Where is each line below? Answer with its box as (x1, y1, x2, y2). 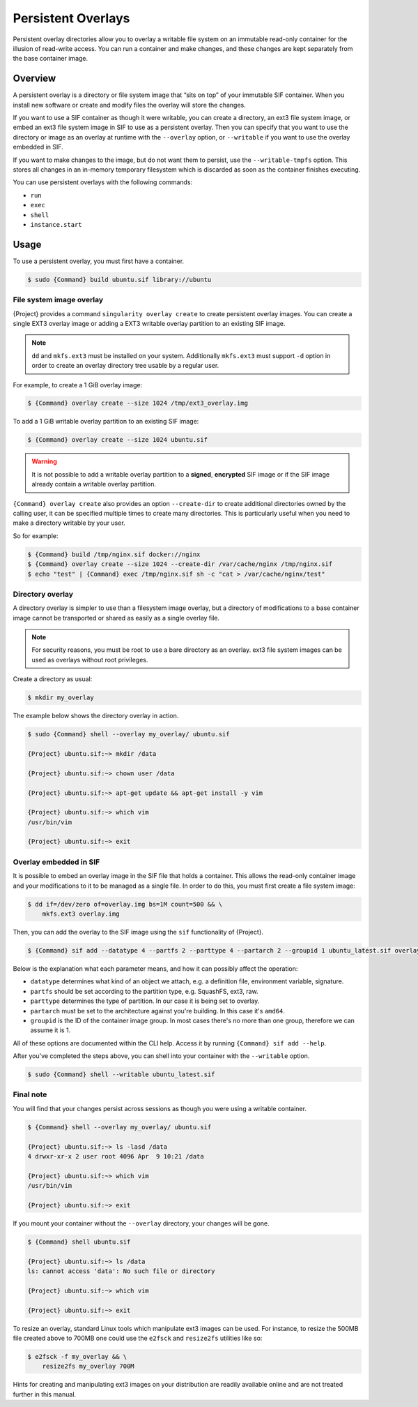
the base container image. (13, 54, 88, 63)
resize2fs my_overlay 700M (42, 1362, 135, 1371)
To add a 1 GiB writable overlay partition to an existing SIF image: (13, 417, 199, 426)
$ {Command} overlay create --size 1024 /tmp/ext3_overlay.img (27, 399, 249, 408)
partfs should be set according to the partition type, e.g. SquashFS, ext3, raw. (30, 987, 258, 995)
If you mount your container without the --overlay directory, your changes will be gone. (13, 1219, 270, 1228)
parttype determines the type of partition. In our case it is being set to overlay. (30, 997, 260, 1005)
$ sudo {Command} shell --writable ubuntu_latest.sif (27, 1071, 215, 1078)
